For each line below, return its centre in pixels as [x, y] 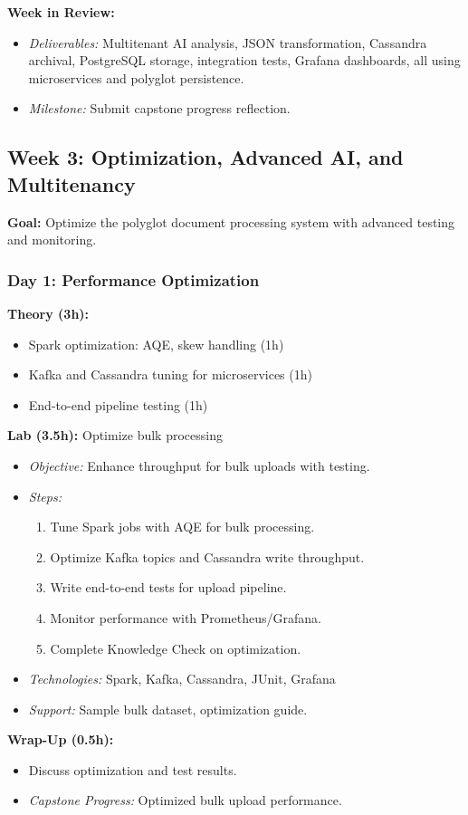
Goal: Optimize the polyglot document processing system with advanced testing [231, 221]
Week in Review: [61, 12]
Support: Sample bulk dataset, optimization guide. [168, 709]
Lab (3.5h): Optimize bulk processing [115, 435]
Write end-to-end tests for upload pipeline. [168, 587]
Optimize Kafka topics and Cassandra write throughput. [207, 556]
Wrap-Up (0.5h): [61, 739]
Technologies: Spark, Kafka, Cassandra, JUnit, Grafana [182, 679]
